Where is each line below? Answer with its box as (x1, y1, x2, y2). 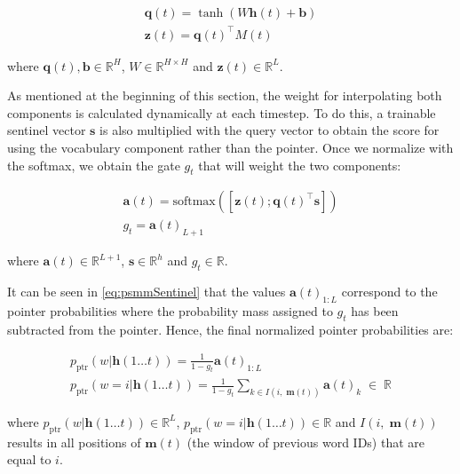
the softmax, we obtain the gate (7, 155, 180, 174)
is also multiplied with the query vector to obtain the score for (99, 121, 440, 139)
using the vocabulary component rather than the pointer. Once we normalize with (7, 138, 454, 156)
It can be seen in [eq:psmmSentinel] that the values (7, 281, 286, 300)
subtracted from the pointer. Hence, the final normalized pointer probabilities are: (7, 320, 454, 338)
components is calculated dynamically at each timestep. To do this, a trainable (7, 103, 436, 122)
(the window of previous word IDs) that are (186, 432, 425, 451)
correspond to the (341, 281, 438, 300)
